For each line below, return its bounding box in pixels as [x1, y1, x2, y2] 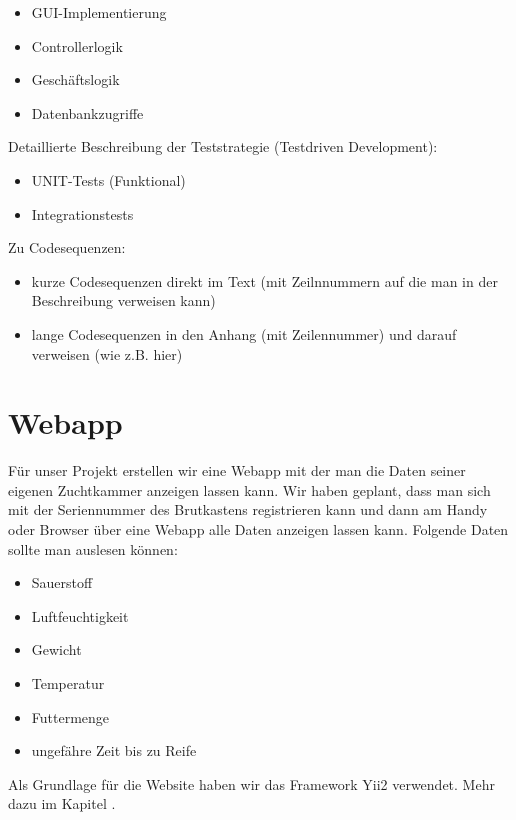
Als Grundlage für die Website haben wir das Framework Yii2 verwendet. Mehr [8, 773, 495, 794]
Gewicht [31, 639, 82, 660]
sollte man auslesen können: [8, 538, 178, 559]
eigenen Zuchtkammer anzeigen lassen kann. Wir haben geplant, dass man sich [8, 479, 491, 500]
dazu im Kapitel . [8, 793, 116, 814]
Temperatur [31, 673, 105, 693]
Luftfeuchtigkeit [31, 605, 129, 626]
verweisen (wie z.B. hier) [31, 343, 183, 364]
